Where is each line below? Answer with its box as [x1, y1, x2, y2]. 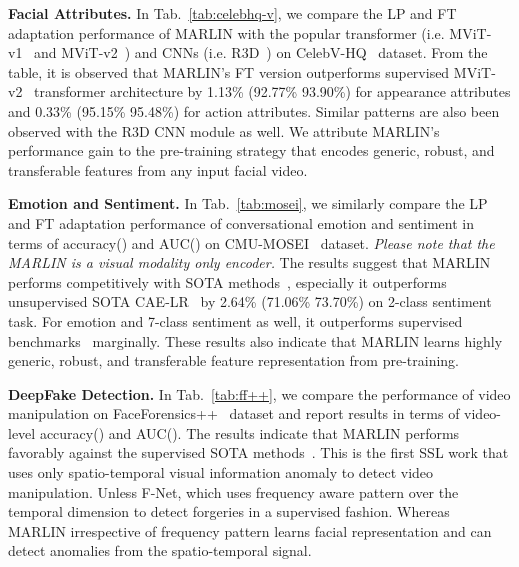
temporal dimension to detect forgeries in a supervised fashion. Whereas [8, 501, 450, 522]
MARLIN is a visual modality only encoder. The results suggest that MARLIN [8, 252, 491, 273]
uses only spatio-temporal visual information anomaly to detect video [8, 462, 434, 483]
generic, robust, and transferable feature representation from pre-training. [8, 350, 460, 371]
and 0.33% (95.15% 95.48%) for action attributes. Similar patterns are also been [8, 100, 500, 121]
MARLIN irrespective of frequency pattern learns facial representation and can [8, 520, 492, 541]
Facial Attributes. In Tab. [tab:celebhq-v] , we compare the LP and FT [8, 3, 457, 23]
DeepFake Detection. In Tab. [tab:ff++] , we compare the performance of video [8, 383, 511, 404]
